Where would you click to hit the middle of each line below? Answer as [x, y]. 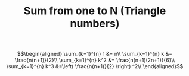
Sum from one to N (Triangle [95, 11]
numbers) [95, 23]
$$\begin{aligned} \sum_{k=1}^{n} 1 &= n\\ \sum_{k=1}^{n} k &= [95, 54]
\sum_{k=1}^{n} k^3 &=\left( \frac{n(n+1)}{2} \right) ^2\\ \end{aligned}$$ [95, 66]
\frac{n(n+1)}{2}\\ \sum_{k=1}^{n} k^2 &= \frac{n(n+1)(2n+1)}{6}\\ [95, 60]
